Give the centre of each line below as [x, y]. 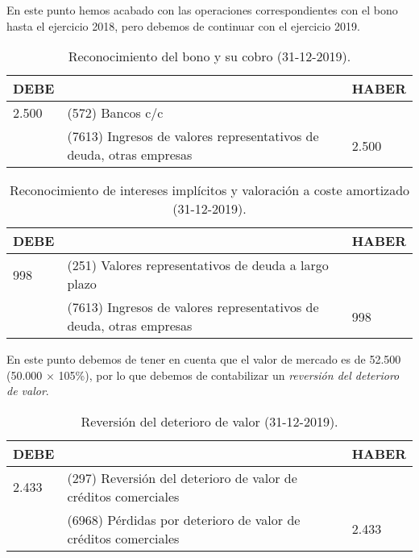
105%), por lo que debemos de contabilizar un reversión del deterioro [229, 375]
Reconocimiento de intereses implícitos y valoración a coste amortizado [209, 190]
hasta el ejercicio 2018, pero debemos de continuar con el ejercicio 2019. [183, 25]
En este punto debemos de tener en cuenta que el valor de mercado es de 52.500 [204, 359]
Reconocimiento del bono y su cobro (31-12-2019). [209, 56]
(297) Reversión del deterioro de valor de [182, 477]
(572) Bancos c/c [115, 113]
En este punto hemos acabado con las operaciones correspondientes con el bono [202, 10]
